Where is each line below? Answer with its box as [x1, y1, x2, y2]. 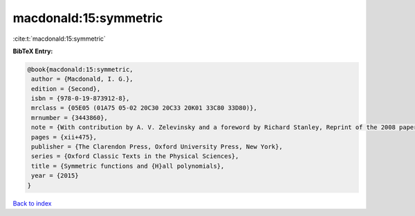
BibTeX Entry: [12, 47, 53, 55]
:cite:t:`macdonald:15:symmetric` [12, 35, 107, 43]
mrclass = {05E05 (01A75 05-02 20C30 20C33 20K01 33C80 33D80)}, [31, 104, 257, 112]
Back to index [12, 199, 52, 207]
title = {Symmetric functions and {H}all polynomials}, [31, 162, 225, 170]
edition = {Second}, [31, 85, 101, 92]
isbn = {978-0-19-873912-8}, [31, 95, 130, 103]
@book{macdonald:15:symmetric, [27, 66, 134, 73]
